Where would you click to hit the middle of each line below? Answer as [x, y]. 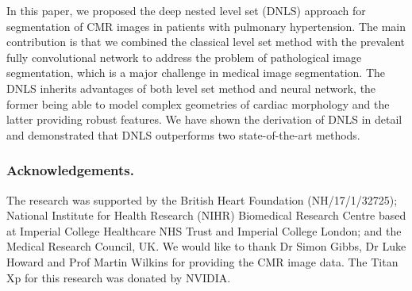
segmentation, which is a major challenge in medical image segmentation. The [196, 73]
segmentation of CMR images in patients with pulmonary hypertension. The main [206, 26]
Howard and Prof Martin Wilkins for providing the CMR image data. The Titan [202, 261]
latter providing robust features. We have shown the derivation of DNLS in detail [204, 119]
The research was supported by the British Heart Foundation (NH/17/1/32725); [202, 199]
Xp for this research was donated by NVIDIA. [119, 277]
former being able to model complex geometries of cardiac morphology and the [198, 103]
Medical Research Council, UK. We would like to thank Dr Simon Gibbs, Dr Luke [206, 246]
